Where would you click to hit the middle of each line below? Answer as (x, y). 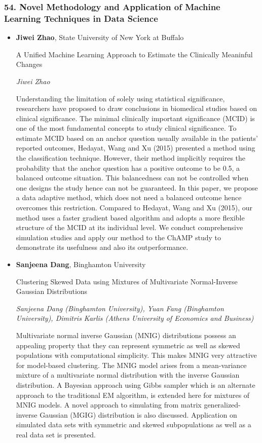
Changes (29, 64)
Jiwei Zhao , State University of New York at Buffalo (100, 37)
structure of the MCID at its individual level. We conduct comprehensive (129, 227)
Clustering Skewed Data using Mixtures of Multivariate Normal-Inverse (127, 281)
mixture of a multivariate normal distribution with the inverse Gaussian (128, 375)
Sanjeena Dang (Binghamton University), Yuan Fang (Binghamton (120, 308)
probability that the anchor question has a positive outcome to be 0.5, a (128, 168)
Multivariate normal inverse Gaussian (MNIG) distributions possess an (126, 335)
